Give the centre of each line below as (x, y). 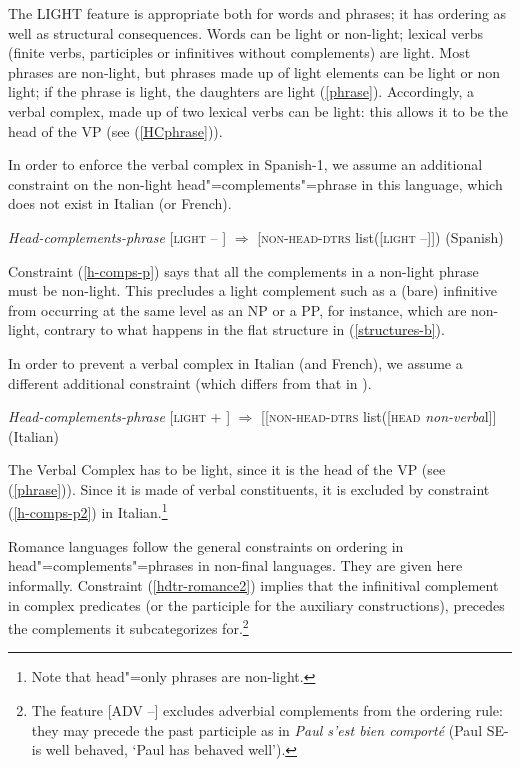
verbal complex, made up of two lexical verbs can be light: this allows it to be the (258, 110)
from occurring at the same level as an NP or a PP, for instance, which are (237, 309)
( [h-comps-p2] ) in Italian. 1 (88, 511)
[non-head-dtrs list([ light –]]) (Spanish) (380, 236)
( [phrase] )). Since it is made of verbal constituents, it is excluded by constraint (249, 488)
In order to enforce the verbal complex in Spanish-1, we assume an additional (245, 164)
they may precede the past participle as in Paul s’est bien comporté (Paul (257, 729)
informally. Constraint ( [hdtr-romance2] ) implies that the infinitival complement (253, 584)
